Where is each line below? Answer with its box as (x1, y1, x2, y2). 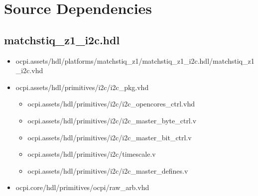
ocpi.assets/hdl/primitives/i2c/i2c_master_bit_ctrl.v (27, 132, 192, 142)
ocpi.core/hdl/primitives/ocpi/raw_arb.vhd (15, 182, 149, 193)
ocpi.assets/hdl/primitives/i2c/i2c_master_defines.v (27, 165, 188, 176)
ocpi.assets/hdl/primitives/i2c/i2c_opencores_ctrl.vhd (27, 98, 195, 109)
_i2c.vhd (15, 65, 43, 76)
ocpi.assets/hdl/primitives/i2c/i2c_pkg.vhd (15, 82, 149, 92)
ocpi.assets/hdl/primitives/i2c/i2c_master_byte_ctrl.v (27, 115, 197, 125)
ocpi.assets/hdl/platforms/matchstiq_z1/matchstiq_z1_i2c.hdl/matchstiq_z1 (15, 55, 255, 66)
